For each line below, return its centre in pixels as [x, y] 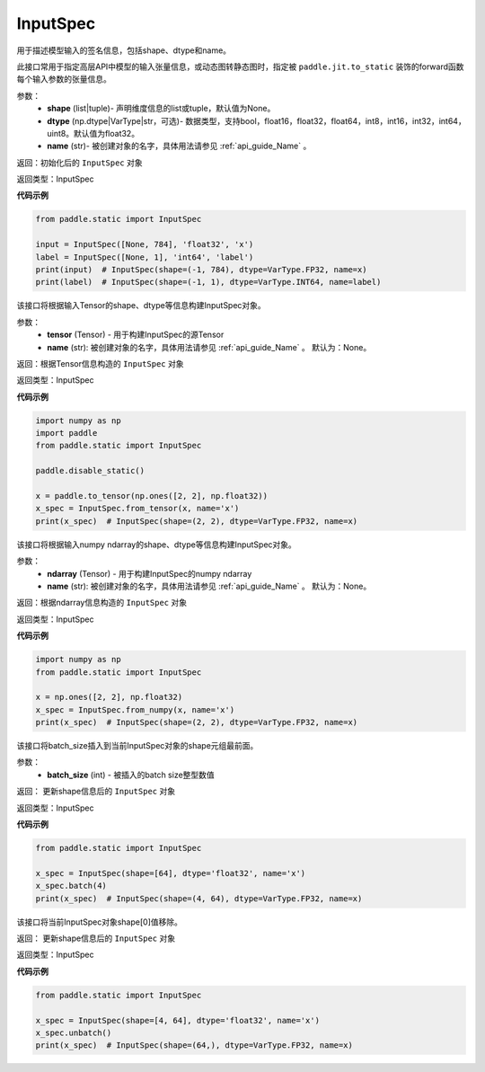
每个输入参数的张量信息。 [64, 79]
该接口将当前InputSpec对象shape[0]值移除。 [100, 922]
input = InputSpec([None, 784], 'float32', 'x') [145, 244]
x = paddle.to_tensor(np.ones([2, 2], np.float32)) [152, 496]
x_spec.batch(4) [71, 886]
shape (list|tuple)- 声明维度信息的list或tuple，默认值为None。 [161, 109]
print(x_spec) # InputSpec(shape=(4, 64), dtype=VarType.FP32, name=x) [199, 898]
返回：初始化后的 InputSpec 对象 [79, 163]
